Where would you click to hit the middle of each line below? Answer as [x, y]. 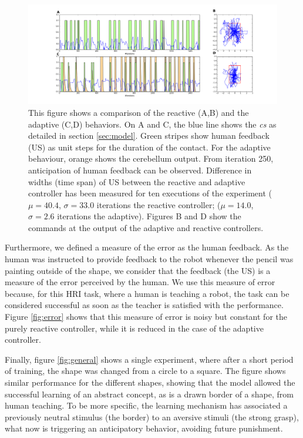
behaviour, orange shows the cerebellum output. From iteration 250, [151, 158]
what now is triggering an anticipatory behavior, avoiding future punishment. [144, 428]
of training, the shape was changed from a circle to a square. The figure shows [145, 371]
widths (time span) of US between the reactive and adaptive [137, 181]
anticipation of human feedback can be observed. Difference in [140, 170]
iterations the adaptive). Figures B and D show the [149, 216]
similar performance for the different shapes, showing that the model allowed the [150, 382]
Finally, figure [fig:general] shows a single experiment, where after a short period [149, 359]
